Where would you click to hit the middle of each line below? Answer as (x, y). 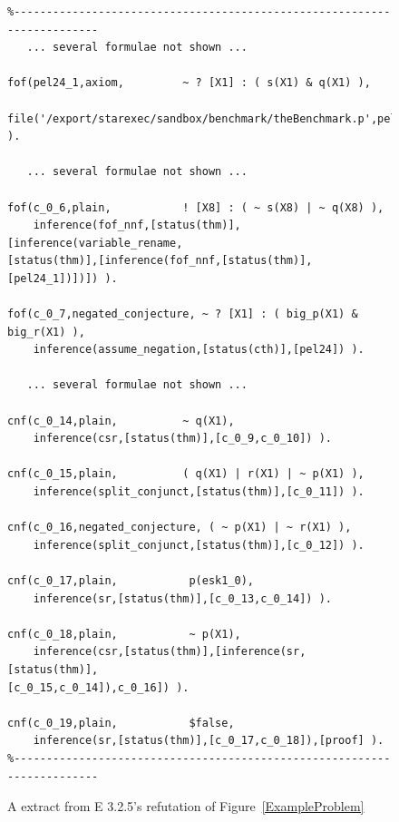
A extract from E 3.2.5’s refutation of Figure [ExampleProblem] (186, 806)
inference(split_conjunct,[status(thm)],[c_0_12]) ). (199, 545)
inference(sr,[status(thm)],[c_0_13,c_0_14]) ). (182, 598)
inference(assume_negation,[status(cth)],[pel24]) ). (199, 350)
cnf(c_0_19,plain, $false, (121, 723)
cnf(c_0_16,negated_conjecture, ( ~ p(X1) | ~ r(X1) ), (180, 528)
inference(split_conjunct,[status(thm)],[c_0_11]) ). (199, 492)
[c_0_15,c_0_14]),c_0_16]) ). (98, 687)
